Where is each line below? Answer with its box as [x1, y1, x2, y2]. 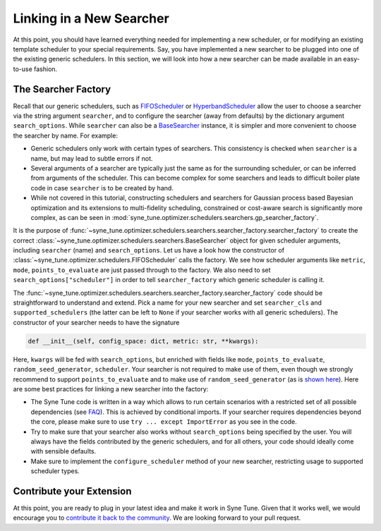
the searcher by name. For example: [13, 131, 118, 140]
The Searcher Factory [13, 83, 111, 95]
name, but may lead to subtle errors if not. [30, 154, 153, 162]
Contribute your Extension [13, 485, 132, 497]
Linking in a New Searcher [13, 11, 169, 26]
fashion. [34, 64, 58, 73]
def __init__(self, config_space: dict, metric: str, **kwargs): [28, 337, 259, 345]
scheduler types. [30, 467, 80, 475]
